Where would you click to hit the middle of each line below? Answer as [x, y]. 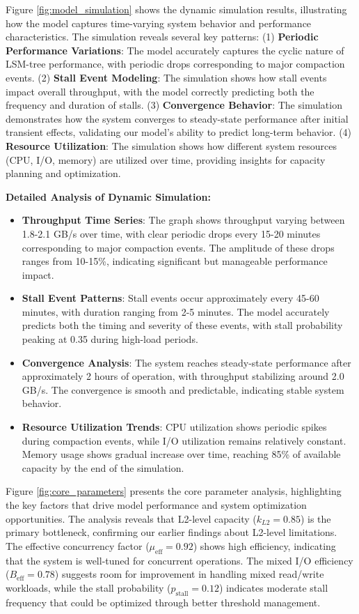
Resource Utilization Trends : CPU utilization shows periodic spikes [174, 427]
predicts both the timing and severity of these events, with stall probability [182, 325]
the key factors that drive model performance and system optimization [156, 505]
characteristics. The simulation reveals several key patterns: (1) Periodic [162, 37]
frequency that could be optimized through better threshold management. [163, 602]
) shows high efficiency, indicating [264, 545]
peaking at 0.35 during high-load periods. [110, 339]
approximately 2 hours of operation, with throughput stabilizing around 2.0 [183, 376]
